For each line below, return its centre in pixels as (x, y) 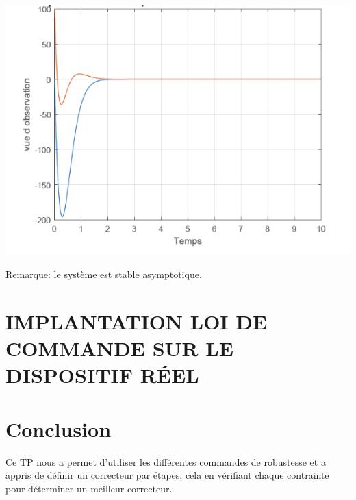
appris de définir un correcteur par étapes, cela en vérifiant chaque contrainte (167, 475)
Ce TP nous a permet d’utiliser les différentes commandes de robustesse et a (166, 461)
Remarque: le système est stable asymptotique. (104, 274)
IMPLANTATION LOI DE (137, 322)
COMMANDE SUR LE (119, 348)
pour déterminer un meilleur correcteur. (89, 488)
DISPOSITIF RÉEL (102, 375)
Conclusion (59, 428)
